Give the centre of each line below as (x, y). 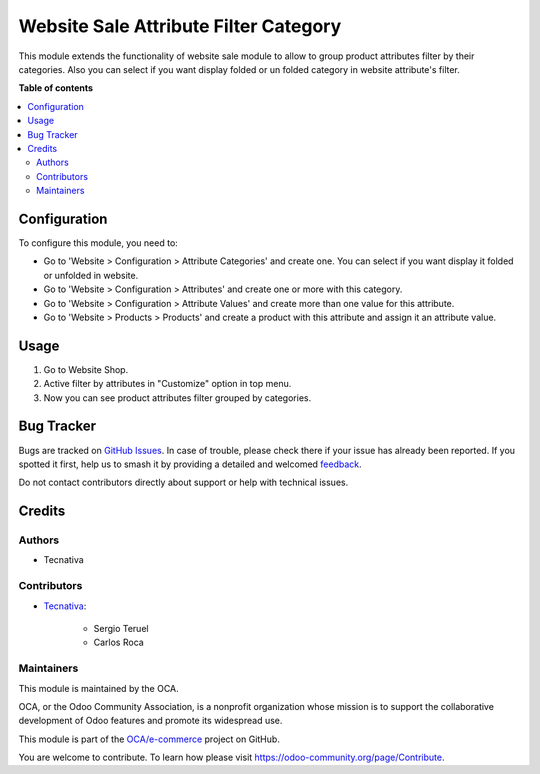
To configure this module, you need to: (98, 242)
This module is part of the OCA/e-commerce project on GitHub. (149, 739)
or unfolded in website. (91, 275)
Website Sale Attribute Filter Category (180, 26)
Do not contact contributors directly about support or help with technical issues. (183, 482)
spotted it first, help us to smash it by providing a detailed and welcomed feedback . (190, 464)
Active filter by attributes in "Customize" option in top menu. (167, 384)
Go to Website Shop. (86, 369)
